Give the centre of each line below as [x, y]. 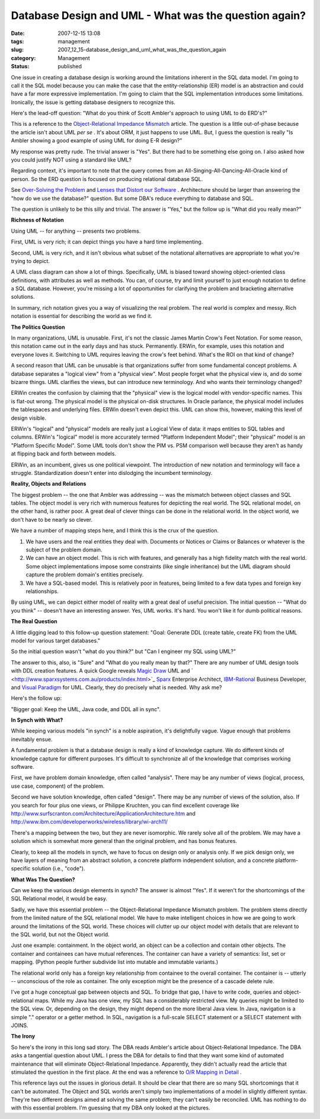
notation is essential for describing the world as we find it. [81, 316]
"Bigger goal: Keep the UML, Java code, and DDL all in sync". [86, 709]
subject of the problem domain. [64, 550]
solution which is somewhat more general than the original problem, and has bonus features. [124, 841]
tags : [17, 41]
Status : [20, 66]
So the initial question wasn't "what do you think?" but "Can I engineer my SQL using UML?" [124, 652]
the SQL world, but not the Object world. [60, 934]
